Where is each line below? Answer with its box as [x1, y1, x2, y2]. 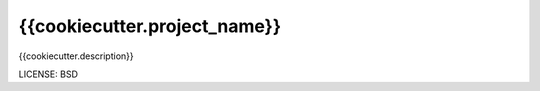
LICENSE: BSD [18, 68, 79, 80]
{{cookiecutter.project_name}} [18, 15, 282, 37]
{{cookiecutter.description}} [18, 50, 134, 62]
